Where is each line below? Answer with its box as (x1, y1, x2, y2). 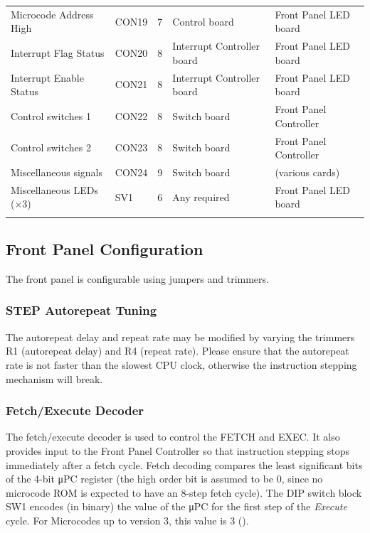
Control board (172, 14, 234, 28)
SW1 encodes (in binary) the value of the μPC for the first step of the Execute (6, 499, 347, 514)
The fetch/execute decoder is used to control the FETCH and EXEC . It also (6, 429, 340, 444)
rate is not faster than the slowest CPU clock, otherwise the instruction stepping (6, 357, 357, 372)
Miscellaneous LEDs (11, 182, 98, 197)
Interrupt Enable (11, 70, 84, 85)
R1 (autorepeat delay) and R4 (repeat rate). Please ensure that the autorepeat (6, 343, 349, 358)
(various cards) (275, 164, 340, 179)
